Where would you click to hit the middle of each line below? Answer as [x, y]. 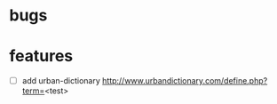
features [41, 56]
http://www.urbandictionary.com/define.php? [185, 81]
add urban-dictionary [61, 81]
